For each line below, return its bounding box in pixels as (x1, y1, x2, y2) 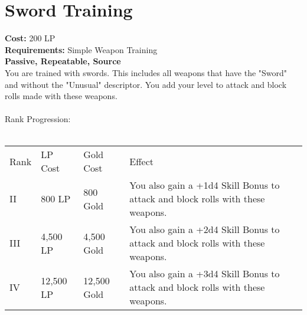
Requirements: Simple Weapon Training (5, 43, 158, 55)
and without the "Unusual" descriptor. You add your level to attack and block (5, 78, 287, 90)
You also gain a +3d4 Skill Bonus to (129, 267, 280, 281)
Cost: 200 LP (5, 32, 55, 44)
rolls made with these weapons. (5, 90, 117, 102)
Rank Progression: (5, 113, 71, 125)
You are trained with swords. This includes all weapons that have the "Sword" (5, 66, 288, 78)
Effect (129, 154, 154, 168)
